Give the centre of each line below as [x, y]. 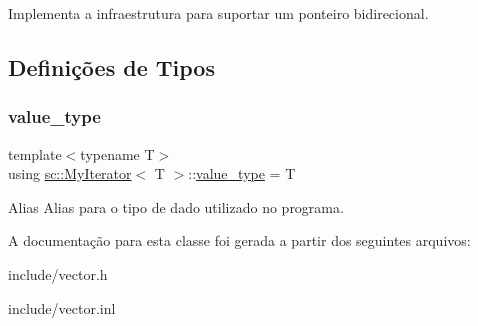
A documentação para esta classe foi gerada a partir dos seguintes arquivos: [239, 240]
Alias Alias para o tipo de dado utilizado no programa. [176, 206]
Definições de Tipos [111, 66]
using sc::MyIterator [70, 173]
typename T [117, 153]
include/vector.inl [62, 307]
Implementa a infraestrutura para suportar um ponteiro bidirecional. [218, 13]
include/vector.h [58, 273]
